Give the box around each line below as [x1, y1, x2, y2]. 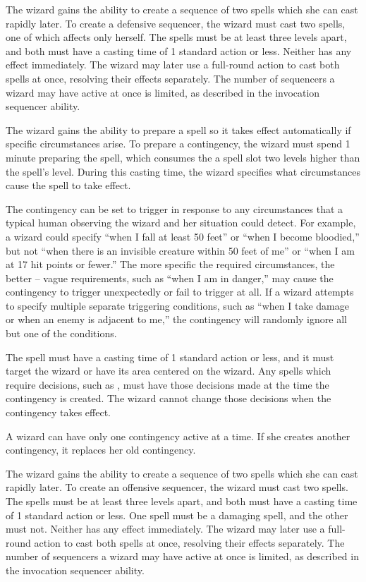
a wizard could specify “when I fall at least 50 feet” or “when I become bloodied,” [6, 229, 360, 243]
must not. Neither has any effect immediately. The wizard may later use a [6, 521, 325, 536]
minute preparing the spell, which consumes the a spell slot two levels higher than [6, 150, 360, 164]
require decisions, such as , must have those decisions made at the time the [6, 377, 329, 392]
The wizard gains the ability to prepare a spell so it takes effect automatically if [6, 122, 351, 137]
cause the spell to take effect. [6, 178, 131, 193]
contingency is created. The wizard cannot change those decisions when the [6, 391, 331, 406]
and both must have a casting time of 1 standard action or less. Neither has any [6, 43, 352, 58]
